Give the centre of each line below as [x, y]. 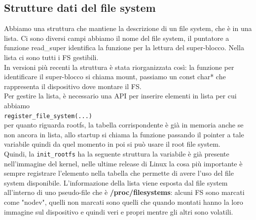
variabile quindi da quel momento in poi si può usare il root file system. [112, 144]
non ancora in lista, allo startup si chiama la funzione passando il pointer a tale [124, 134]
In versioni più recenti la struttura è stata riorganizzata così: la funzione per [119, 67]
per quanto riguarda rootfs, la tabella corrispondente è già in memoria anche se [124, 125]
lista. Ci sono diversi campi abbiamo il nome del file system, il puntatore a [117, 38]
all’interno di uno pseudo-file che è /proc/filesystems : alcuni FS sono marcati [124, 192]
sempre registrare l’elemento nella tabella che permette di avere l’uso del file [119, 173]
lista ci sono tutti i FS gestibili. [51, 57]
